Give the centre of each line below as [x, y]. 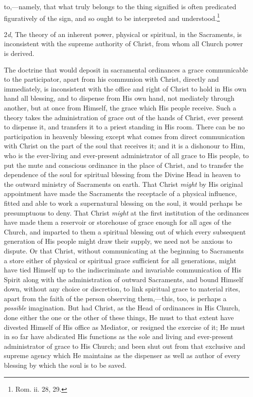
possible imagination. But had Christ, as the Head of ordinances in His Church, [122, 308]
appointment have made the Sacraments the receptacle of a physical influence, [120, 193]
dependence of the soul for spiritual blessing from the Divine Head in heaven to [122, 174]
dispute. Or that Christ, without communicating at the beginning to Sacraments [124, 250]
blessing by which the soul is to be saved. [65, 365]
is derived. [19, 53]
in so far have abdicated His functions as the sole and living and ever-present [119, 336]
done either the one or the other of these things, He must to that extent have [119, 317]
